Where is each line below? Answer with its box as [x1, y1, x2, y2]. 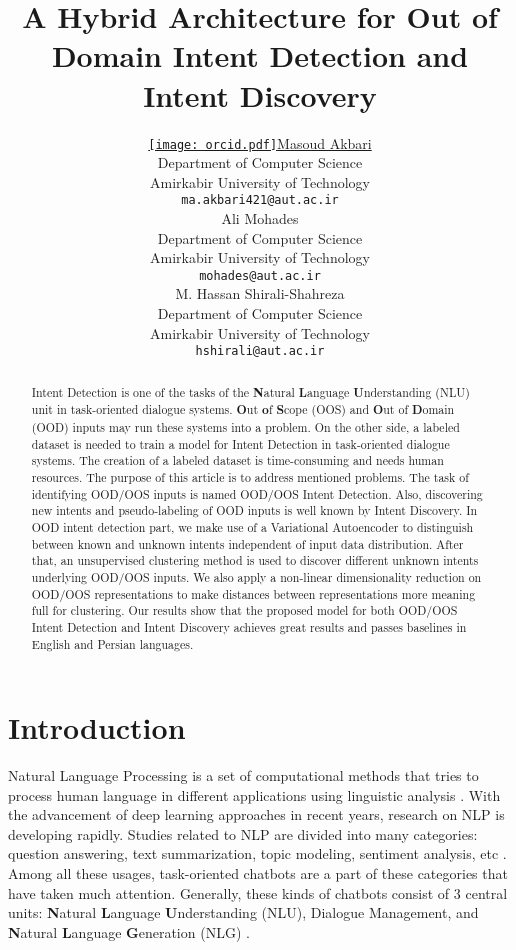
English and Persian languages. [31, 635, 194, 652]
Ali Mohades [221, 208, 299, 228]
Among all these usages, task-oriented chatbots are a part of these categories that [8, 863, 508, 884]
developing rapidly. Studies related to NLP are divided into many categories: [8, 823, 478, 844]
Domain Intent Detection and [51, 35, 469, 76]
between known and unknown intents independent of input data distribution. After [31, 535, 464, 552]
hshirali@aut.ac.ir [195, 344, 325, 359]
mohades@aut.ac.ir [199, 268, 321, 283]
